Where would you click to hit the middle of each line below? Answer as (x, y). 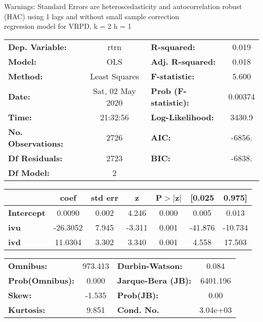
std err (104, 197)
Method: (26, 76)
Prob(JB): (138, 295)
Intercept (27, 212)
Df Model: (29, 172)
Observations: (36, 143)
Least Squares (114, 76)
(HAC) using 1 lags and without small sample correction (92, 16)
